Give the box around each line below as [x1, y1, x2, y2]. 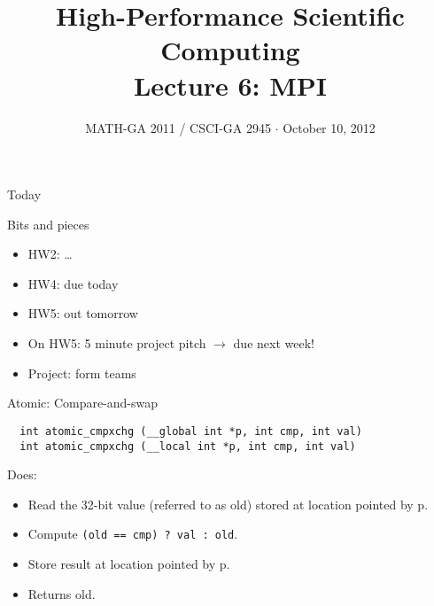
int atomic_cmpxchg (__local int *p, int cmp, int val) [19, 439, 356, 453]
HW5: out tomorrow [27, 304, 138, 322]
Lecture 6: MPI [133, 66, 328, 103]
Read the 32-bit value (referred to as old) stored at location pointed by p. [27, 494, 429, 513]
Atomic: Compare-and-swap [7, 393, 159, 412]
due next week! [233, 334, 314, 353]
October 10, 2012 [283, 118, 376, 136]
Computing [160, 32, 300, 68]
